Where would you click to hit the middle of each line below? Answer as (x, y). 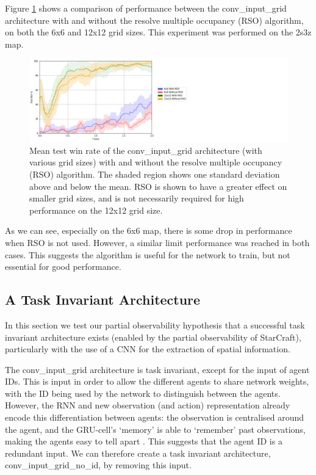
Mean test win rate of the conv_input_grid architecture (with (146, 150)
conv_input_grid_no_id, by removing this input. (98, 465)
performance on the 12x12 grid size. (96, 210)
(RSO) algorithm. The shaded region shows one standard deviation (155, 174)
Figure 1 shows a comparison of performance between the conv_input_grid (146, 8)
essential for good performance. (63, 267)
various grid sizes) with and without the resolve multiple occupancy (156, 162)
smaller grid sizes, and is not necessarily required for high (137, 198)
